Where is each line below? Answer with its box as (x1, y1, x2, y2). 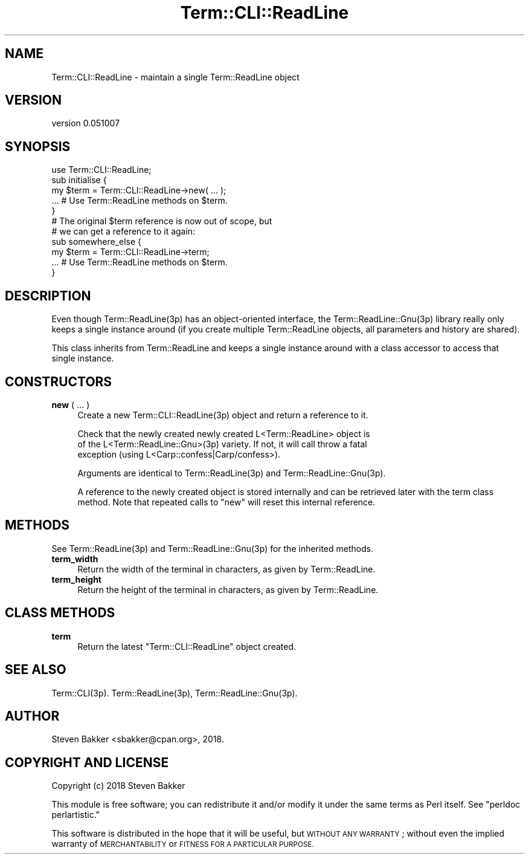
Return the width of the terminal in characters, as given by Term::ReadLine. (77, 563, 376, 574)
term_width (51, 553, 98, 564)
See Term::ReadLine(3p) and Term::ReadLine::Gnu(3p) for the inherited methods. (51, 543, 374, 554)
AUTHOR (5, 708, 60, 724)
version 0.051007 (51, 118, 120, 129)
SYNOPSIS (5, 138, 71, 154)
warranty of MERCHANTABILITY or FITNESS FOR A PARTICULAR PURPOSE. (51, 838, 314, 849)
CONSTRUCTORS (5, 374, 112, 389)
